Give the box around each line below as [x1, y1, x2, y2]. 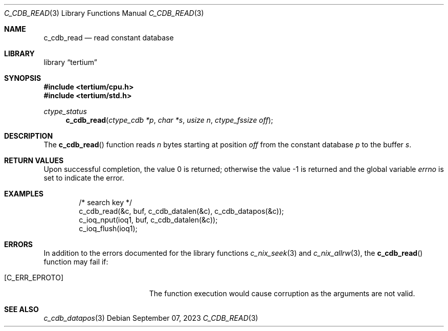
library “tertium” [43, 58, 97, 67]
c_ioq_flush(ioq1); [79, 224, 138, 233]
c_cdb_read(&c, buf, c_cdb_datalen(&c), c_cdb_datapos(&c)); [79, 207, 284, 215]
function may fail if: [43, 257, 108, 266]
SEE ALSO [4, 305, 39, 314]
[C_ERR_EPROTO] [4, 273, 64, 282]
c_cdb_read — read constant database [43, 33, 174, 42]
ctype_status [43, 107, 87, 116]
